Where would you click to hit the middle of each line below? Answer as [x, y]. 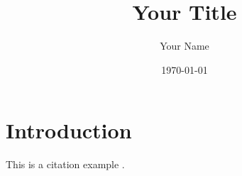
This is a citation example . [65, 164]
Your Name [185, 46]
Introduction [69, 130]
